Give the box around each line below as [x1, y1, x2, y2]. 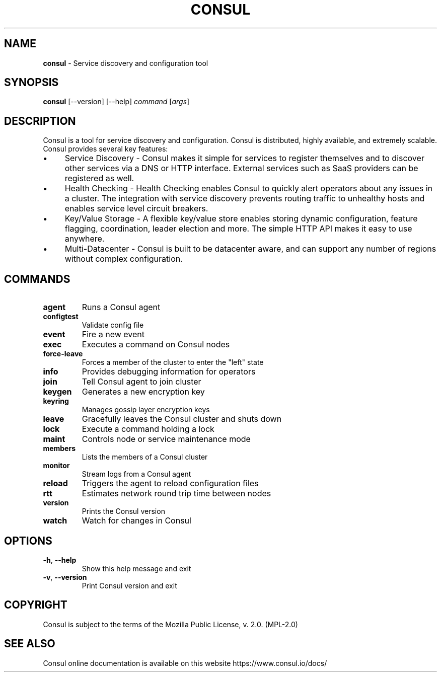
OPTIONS [4, 534, 52, 547]
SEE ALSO [4, 637, 55, 650]
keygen [43, 387, 72, 397]
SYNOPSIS [4, 76, 59, 89]
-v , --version [43, 572, 87, 581]
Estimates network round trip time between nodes [82, 488, 271, 499]
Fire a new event [82, 329, 144, 340]
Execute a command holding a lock [82, 424, 214, 434]
